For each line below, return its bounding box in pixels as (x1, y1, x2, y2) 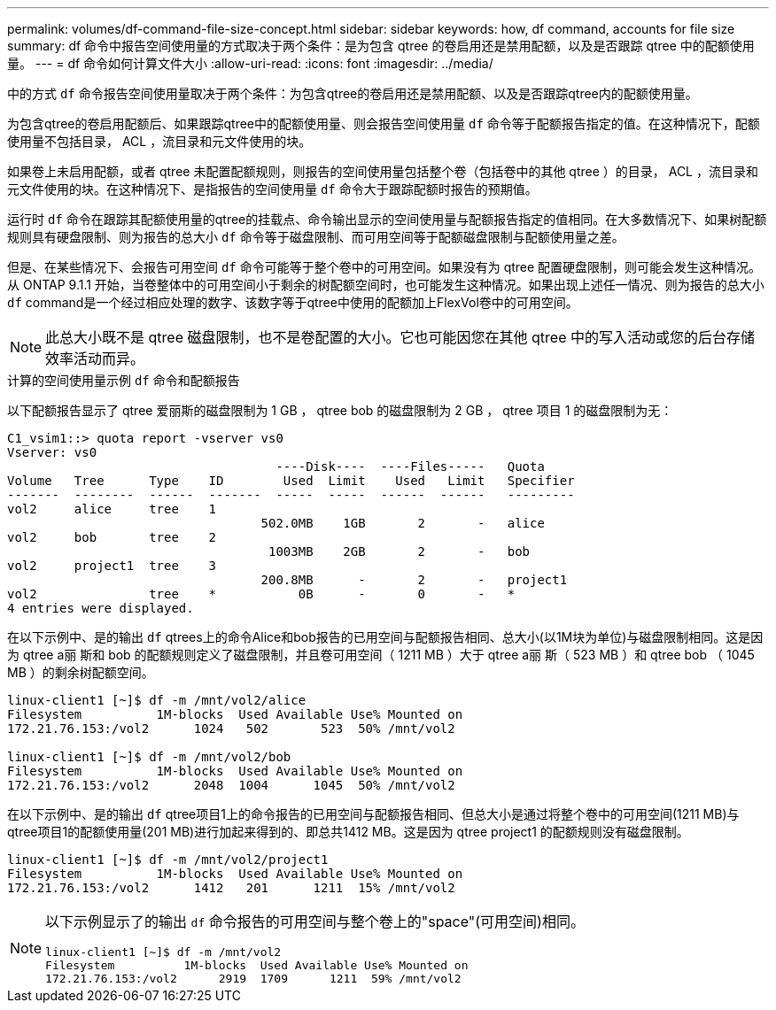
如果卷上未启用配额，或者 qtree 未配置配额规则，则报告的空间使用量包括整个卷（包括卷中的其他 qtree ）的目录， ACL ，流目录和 (7, 164, 758, 179)
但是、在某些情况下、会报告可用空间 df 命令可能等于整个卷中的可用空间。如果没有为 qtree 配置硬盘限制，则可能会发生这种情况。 (7, 259, 762, 274)
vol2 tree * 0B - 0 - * (7, 587, 516, 601)
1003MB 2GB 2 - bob (268, 544, 531, 559)
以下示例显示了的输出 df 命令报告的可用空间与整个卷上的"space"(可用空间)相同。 (45, 913, 585, 930)
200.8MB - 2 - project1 (260, 573, 568, 587)
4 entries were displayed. (7, 601, 194, 615)
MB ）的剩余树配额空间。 (7, 665, 154, 680)
